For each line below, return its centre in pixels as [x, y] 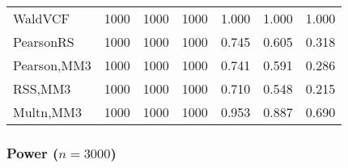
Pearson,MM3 [52, 65]
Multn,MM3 [47, 112]
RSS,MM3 [42, 88]
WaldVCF [42, 18]
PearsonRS [44, 42]
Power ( [33, 152]
